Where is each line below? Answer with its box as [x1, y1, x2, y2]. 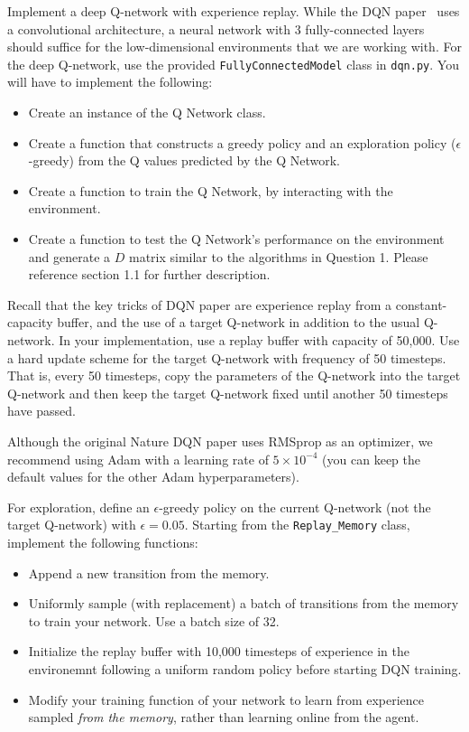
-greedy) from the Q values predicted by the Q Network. [28, 151, 340, 170]
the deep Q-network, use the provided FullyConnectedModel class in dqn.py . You [7, 54, 459, 73]
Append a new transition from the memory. [28, 563, 270, 582]
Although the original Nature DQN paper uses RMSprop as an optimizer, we [7, 431, 433, 450]
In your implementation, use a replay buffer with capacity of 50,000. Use [59, 330, 460, 349]
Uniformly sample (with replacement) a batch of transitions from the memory [28, 594, 459, 613]
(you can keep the [322, 449, 420, 468]
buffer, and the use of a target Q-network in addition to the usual [57, 313, 420, 332]
